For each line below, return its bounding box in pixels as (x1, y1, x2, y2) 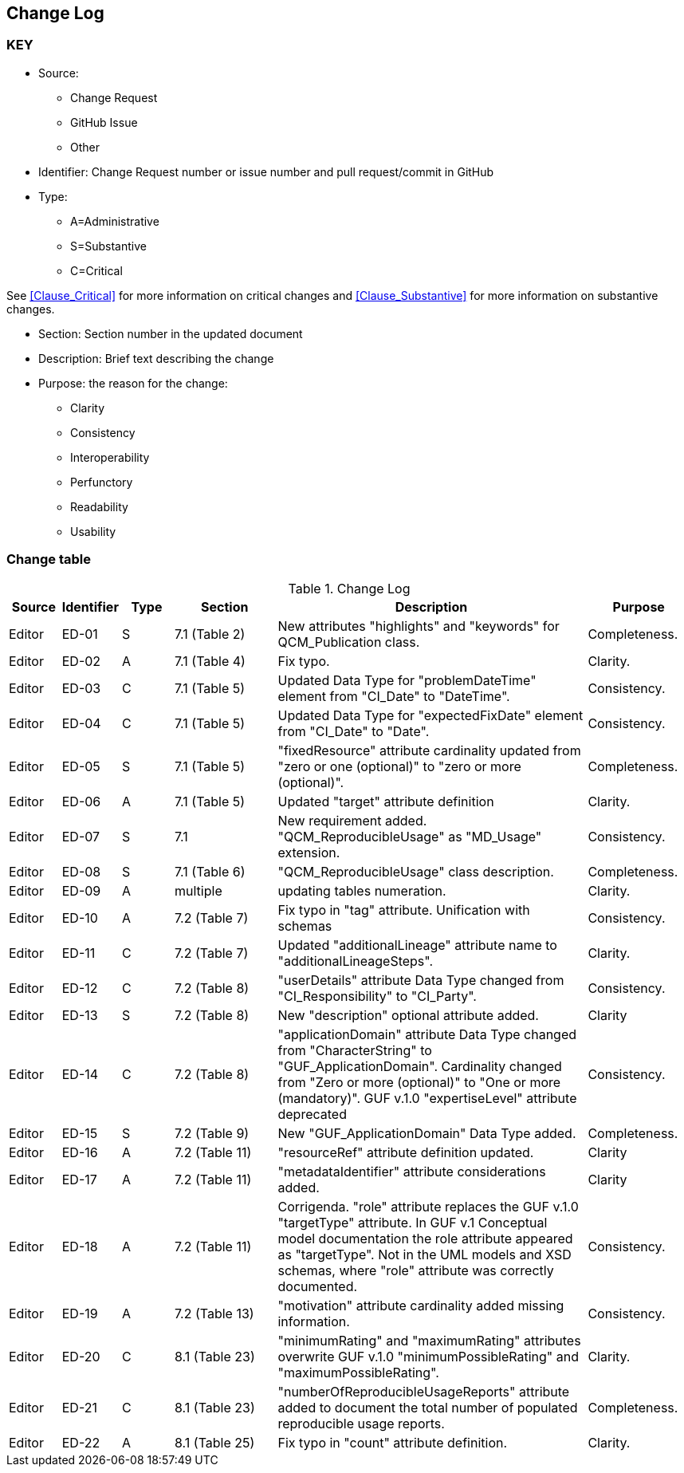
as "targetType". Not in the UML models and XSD (277, 1246, 572, 1262)
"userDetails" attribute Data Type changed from (277, 971, 564, 988)
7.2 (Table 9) (175, 1124, 250, 1141)
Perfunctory (70, 475, 133, 489)
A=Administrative (70, 214, 159, 228)
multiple (175, 882, 222, 899)
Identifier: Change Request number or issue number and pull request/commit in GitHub (38, 164, 494, 179)
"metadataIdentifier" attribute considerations (277, 1163, 546, 1180)
